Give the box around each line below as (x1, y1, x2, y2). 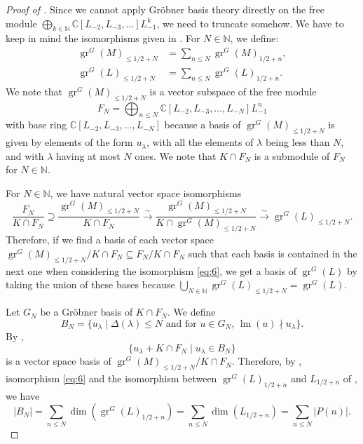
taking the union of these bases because (6, 277, 175, 292)
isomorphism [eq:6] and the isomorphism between (6, 370, 217, 385)
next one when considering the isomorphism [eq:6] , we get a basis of (6, 263, 297, 278)
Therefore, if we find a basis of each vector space (6, 232, 214, 247)
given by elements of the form (6, 135, 133, 149)
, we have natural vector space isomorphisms (50, 185, 242, 200)
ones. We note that (135, 148, 217, 163)
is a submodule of (254, 148, 330, 163)
